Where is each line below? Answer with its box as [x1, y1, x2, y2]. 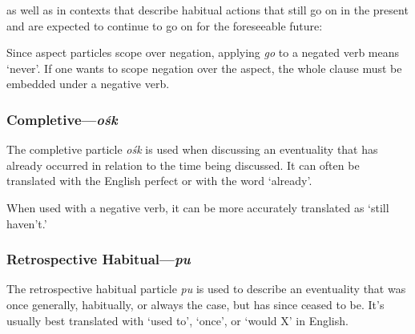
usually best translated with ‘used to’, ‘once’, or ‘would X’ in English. [6, 312, 349, 328]
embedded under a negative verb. [6, 75, 170, 92]
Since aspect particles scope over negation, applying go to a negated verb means [6, 44, 400, 61]
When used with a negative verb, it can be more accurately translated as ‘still [6, 199, 389, 215]
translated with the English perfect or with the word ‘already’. [6, 172, 312, 189]
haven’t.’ [6, 215, 47, 231]
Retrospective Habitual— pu [6, 249, 191, 269]
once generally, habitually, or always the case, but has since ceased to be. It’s [6, 296, 385, 312]
